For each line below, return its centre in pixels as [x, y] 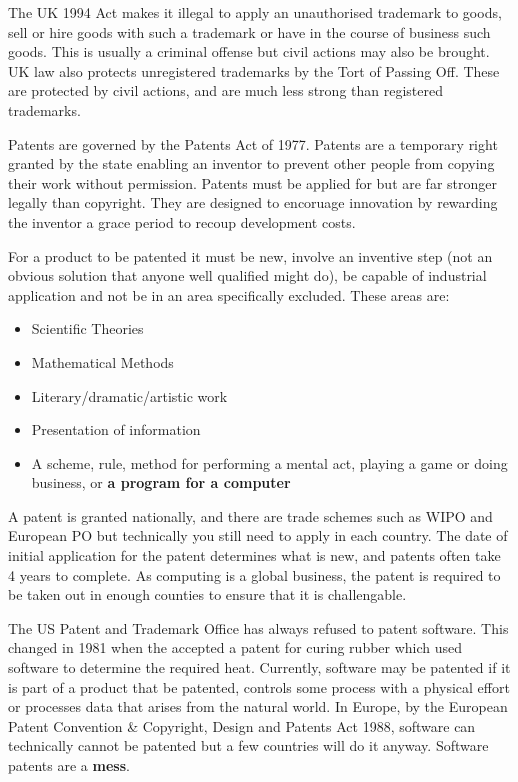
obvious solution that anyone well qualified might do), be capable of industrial [247, 275]
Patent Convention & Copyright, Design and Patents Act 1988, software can [242, 725]
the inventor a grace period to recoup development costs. [182, 221]
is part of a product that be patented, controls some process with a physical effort [259, 686]
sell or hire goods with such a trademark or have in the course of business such [249, 31]
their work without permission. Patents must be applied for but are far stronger [252, 182]
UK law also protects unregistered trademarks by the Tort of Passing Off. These [254, 70]
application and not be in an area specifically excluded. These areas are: [229, 294]
